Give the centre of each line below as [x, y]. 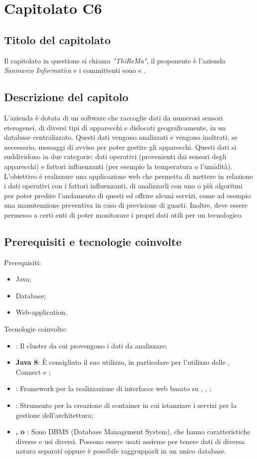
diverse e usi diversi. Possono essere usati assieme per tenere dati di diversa [130, 441]
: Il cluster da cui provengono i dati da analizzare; [91, 345]
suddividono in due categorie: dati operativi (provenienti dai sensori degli [115, 156]
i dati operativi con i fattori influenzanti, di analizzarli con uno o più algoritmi [123, 186]
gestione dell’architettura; [54, 415]
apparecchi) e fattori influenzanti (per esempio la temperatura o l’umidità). [118, 166]
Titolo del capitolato [57, 39]
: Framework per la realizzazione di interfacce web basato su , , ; [113, 388]
